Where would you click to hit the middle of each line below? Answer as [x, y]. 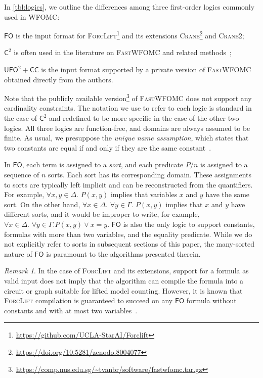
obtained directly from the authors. [59, 79]
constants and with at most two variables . [71, 310]
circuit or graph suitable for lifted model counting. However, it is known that [123, 290]
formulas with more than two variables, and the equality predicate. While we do [128, 234]
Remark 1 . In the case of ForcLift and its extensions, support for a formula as [126, 271]
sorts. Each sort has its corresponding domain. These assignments [150, 175]
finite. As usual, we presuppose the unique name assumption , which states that [126, 138]
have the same [228, 194]
